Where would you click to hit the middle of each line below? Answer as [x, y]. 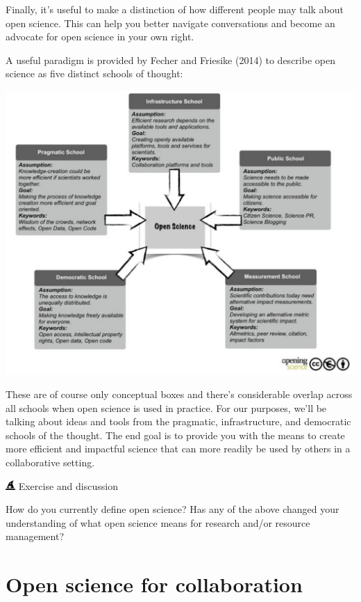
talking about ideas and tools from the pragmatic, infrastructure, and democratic [178, 421]
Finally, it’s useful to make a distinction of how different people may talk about [175, 9]
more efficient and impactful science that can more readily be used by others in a [178, 449]
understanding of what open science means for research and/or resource [158, 522]
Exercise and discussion [68, 485]
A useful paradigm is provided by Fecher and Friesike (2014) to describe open [170, 60]
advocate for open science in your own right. [100, 37]
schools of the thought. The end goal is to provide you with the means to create [175, 435]
